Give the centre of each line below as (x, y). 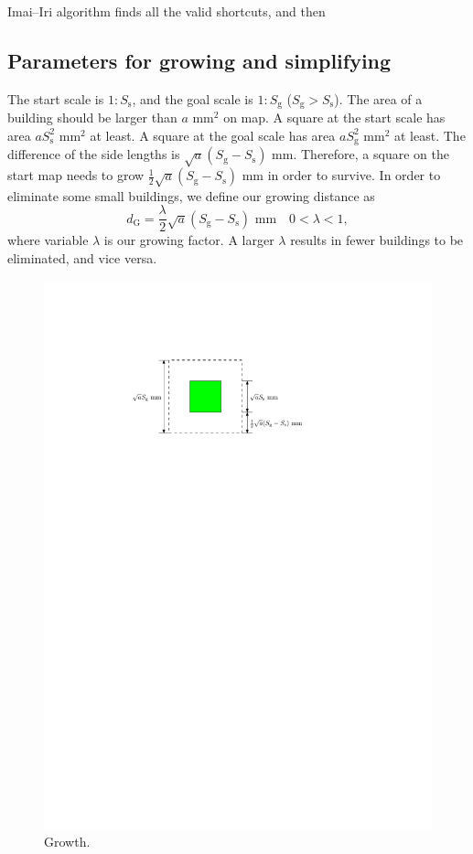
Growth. (67, 842)
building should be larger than (92, 117)
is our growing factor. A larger (189, 240)
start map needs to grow (76, 175)
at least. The (430, 135)
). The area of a (378, 98)
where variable (48, 240)
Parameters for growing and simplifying (199, 60)
